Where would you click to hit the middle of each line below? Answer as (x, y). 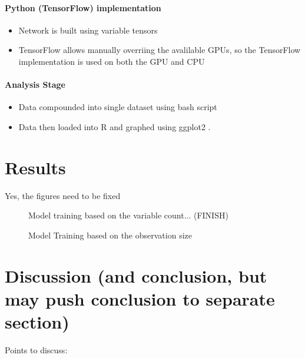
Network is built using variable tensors (88, 30)
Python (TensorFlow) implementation (83, 7)
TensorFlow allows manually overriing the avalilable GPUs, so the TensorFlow (160, 50)
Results (35, 167)
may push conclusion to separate (140, 298)
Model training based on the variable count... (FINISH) (128, 215)
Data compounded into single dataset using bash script (118, 107)
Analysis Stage (35, 84)
